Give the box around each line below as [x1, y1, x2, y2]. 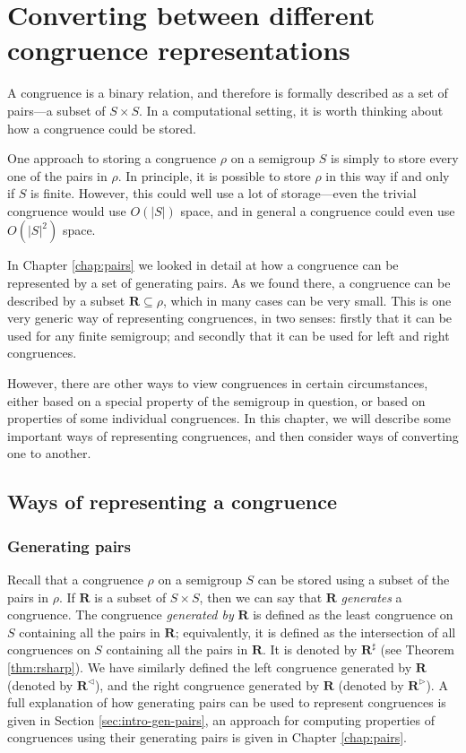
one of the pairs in [7, 166, 108, 185]
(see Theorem [380, 640, 454, 659]
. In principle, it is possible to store [117, 166, 311, 185]
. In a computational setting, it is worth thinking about [138, 100, 444, 119]
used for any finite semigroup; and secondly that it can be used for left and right [7, 325, 450, 344]
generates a [341, 587, 402, 606]
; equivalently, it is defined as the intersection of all [175, 622, 456, 641]
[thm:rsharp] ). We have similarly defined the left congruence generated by [7, 657, 412, 676]
